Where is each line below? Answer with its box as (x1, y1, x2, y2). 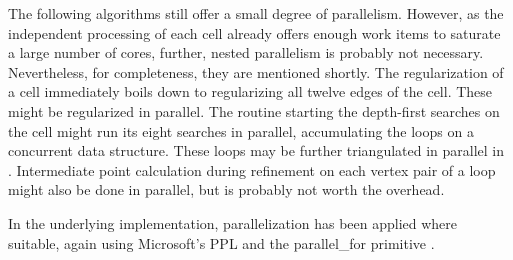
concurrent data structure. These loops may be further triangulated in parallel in (8, 140, 505, 161)
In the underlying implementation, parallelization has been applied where (8, 212, 458, 233)
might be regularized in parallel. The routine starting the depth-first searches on (8, 100, 500, 121)
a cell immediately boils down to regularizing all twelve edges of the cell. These (8, 81, 493, 102)
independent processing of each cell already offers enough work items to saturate (8, 22, 501, 43)
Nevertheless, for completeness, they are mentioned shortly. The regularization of (8, 61, 504, 82)
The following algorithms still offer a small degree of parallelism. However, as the (8, 3, 504, 23)
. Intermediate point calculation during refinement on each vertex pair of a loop (8, 159, 496, 180)
